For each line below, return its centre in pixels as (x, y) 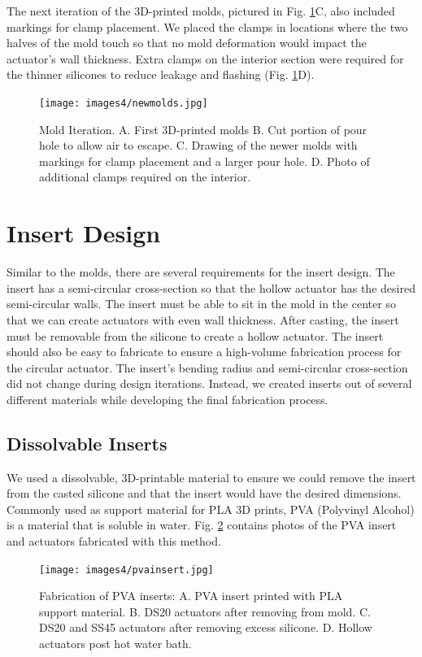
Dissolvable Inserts (87, 443)
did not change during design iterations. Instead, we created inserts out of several (209, 383)
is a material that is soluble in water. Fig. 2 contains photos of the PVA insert (202, 525)
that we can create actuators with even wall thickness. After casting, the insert (203, 319)
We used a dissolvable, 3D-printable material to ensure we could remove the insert (211, 477)
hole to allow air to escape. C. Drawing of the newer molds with (198, 145)
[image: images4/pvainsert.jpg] (126, 570)
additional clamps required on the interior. (145, 177)
